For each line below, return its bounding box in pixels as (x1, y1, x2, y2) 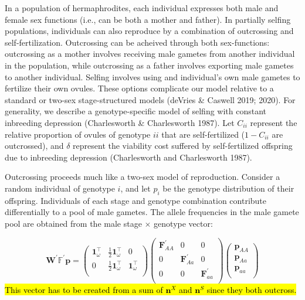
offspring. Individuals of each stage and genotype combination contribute (5, 194, 267, 206)
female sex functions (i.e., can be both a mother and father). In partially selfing (5, 13, 291, 25)
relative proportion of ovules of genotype (5, 128, 151, 140)
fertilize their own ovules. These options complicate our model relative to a (5, 82, 274, 94)
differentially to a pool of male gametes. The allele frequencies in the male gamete (5, 206, 299, 218)
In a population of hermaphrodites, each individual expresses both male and (5, 2, 279, 13)
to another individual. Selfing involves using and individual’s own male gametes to (5, 70, 300, 83)
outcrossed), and (5, 139, 64, 152)
